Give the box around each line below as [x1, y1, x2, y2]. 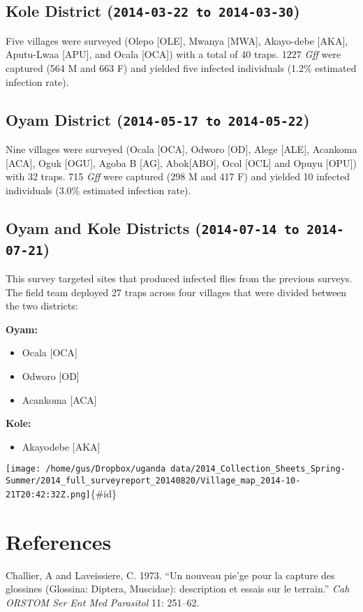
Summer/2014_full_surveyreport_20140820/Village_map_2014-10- [6, 476, 301, 486]
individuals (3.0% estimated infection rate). [6, 182, 191, 197]
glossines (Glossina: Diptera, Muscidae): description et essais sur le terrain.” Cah [6, 581, 350, 596]
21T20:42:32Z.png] [6, 489, 91, 500]
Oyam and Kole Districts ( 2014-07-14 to [6, 217, 299, 238]
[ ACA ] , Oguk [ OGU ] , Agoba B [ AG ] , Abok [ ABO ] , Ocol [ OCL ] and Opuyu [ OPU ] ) [6, 155, 357, 170]
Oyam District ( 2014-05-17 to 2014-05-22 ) [6, 108, 310, 130]
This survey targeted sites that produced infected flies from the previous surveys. [6, 271, 353, 286]
